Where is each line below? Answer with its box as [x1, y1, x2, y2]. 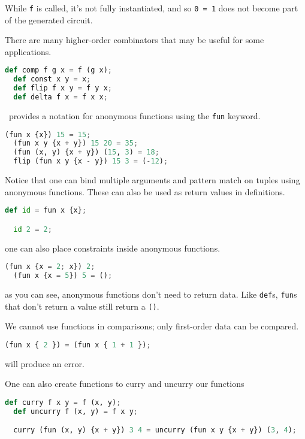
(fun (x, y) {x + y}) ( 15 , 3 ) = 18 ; [13, 148, 159, 157]
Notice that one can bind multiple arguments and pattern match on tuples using [5, 174, 300, 186]
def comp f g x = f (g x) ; [5, 66, 113, 75]
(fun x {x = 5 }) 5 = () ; [13, 271, 113, 280]
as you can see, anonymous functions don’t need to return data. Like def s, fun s [5, 288, 297, 301]
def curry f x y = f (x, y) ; [5, 398, 121, 407]
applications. [5, 45, 52, 57]
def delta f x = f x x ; [13, 93, 108, 102]
